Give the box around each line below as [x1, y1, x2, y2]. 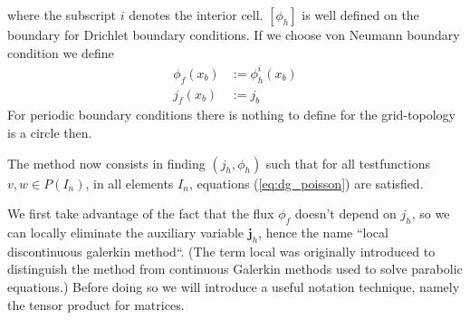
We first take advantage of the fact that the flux [7, 204, 274, 223]
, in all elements [85, 173, 174, 192]
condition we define [7, 43, 114, 62]
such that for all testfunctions [265, 153, 430, 172]
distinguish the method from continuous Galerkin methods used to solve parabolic [7, 259, 463, 278]
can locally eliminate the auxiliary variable [7, 222, 245, 241]
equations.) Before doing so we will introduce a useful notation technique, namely [7, 276, 460, 296]
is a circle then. [7, 122, 92, 141]
